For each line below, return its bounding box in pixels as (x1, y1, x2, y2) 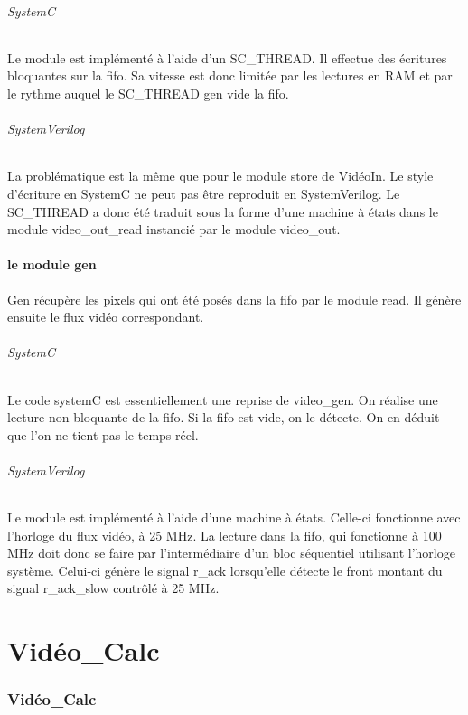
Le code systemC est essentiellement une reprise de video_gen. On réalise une (7, 390, 438, 409)
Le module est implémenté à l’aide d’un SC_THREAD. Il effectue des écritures (7, 48, 447, 67)
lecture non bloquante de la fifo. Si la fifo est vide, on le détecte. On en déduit (7, 408, 440, 427)
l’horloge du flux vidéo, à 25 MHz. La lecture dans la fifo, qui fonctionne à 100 (7, 525, 442, 544)
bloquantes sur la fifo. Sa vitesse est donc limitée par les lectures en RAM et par (7, 66, 453, 85)
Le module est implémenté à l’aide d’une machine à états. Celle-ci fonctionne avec (7, 508, 461, 527)
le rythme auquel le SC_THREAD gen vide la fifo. (7, 83, 289, 102)
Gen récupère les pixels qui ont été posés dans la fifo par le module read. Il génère (7, 289, 462, 308)
